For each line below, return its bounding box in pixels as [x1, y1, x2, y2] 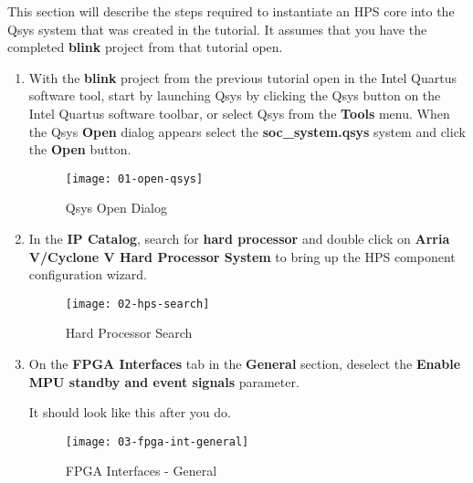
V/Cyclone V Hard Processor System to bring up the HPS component [28, 247, 456, 266]
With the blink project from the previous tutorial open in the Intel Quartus [28, 68, 457, 87]
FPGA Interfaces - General [65, 461, 217, 480]
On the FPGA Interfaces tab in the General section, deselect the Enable [28, 354, 461, 373]
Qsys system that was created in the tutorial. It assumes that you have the [7, 19, 427, 38]
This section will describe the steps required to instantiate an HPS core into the [7, 2, 455, 20]
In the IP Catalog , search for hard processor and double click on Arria [28, 229, 450, 247]
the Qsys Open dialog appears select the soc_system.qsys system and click [28, 121, 466, 141]
